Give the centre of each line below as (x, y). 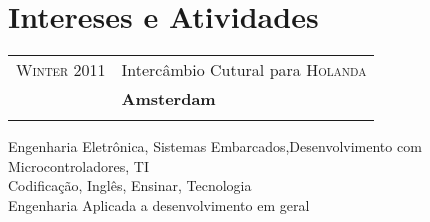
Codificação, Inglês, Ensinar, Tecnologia (130, 185)
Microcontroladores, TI (78, 165)
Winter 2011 (61, 70)
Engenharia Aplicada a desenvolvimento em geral (159, 204)
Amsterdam (168, 99)
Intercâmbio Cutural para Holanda (244, 70)
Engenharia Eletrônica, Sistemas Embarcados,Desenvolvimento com (215, 146)
